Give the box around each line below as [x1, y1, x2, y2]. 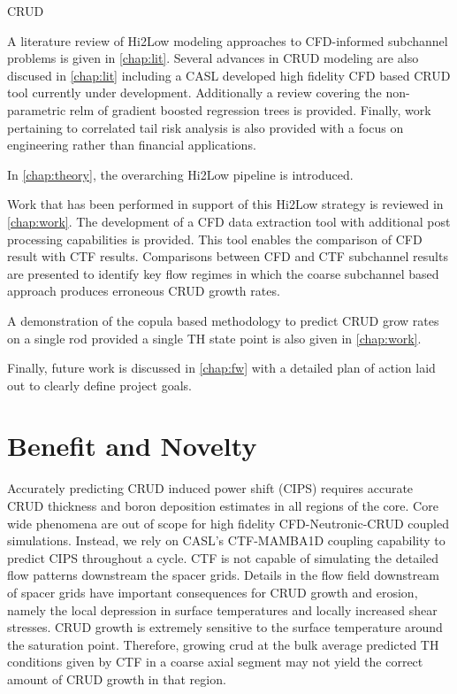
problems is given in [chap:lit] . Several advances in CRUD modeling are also [7, 49, 419, 67]
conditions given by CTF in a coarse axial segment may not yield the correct [7, 652, 423, 671]
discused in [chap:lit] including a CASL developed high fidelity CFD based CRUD [7, 66, 451, 84]
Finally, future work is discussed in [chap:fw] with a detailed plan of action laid [7, 359, 436, 377]
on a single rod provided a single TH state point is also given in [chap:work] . [7, 328, 422, 347]
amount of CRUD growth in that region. [7, 669, 226, 688]
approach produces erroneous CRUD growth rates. [7, 281, 280, 300]
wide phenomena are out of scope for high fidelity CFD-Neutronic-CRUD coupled [7, 513, 449, 532]
